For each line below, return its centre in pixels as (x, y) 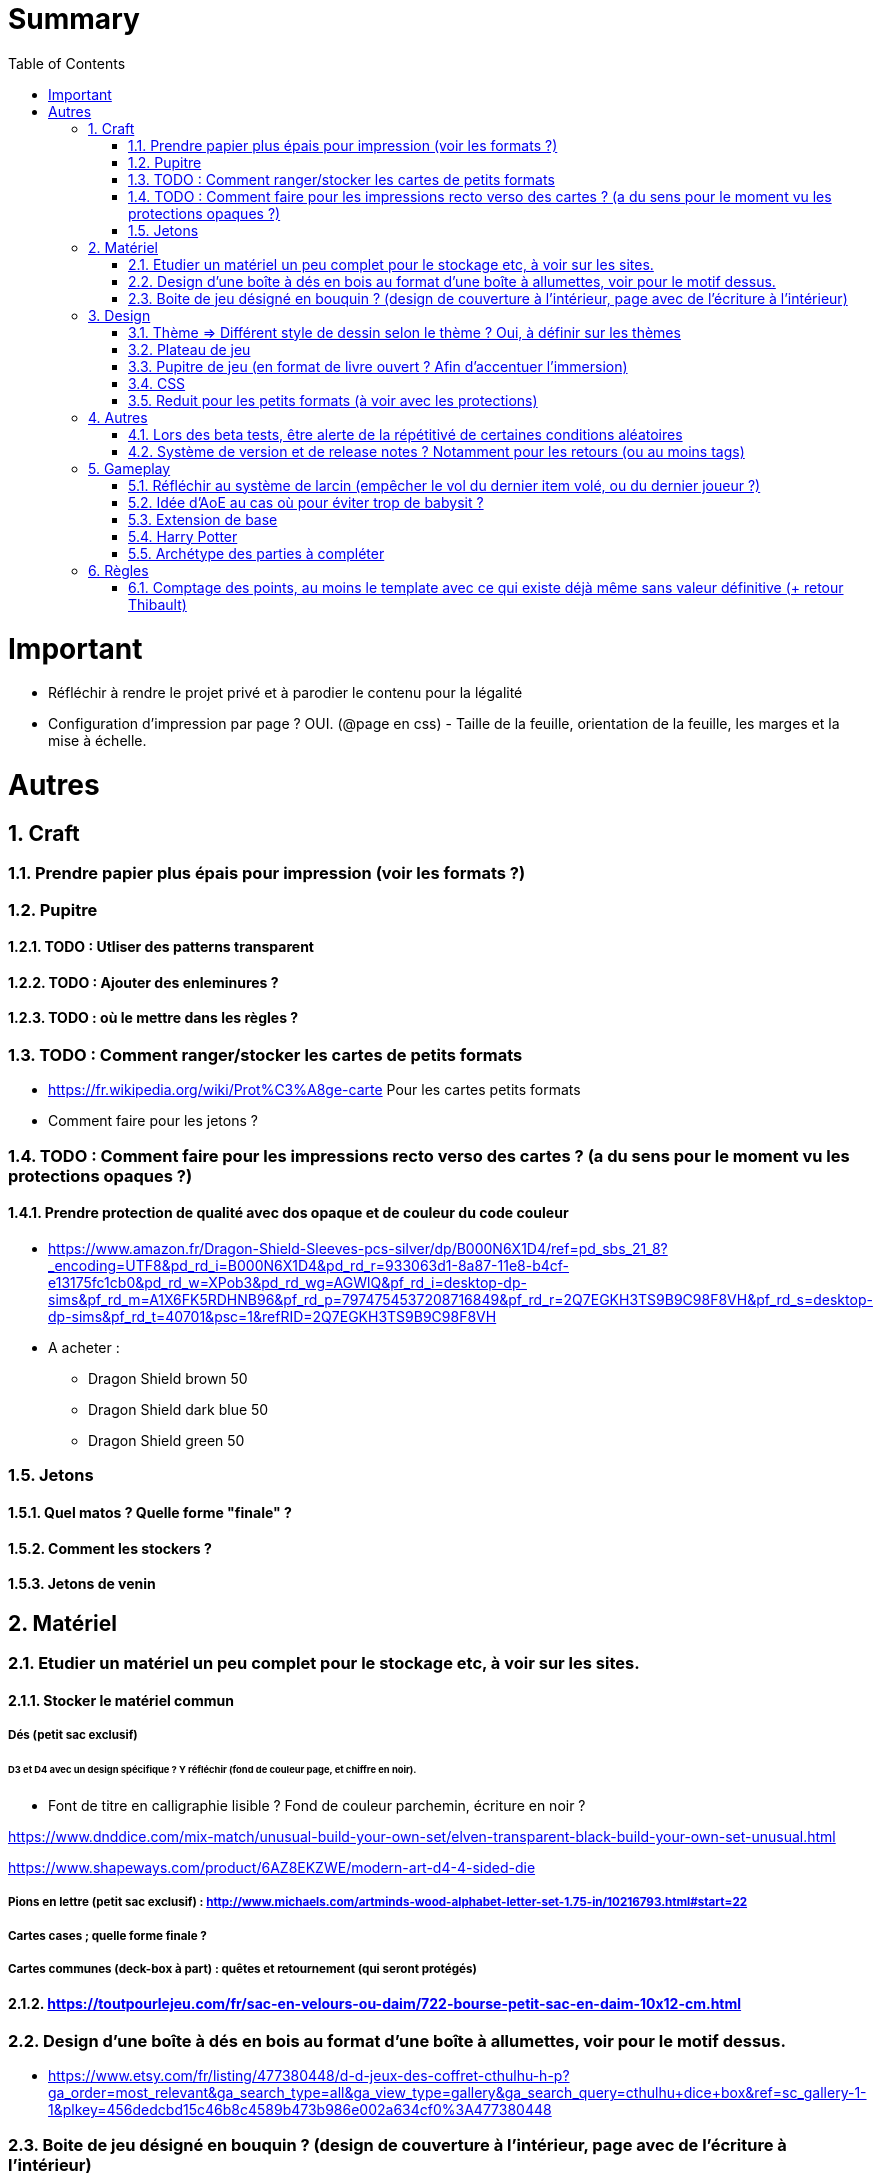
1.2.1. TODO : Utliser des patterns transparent (161, 947)
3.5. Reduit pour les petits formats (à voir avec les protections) (333, 400)
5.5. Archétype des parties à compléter (256, 553)
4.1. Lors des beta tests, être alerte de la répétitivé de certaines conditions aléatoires (405, 434)
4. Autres (118, 417)
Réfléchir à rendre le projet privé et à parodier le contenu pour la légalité (285, 693)
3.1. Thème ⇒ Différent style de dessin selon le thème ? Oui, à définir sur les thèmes (404, 332)
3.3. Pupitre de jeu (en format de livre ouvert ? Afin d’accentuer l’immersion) (378, 366)
